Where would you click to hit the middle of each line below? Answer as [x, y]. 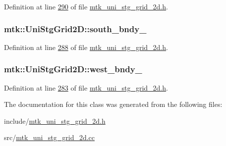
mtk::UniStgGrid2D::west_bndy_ [73, 69]
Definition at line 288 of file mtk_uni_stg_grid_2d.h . [86, 47]
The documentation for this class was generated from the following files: [113, 104]
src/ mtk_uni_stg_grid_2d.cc [50, 137]
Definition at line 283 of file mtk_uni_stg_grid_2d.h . [86, 87]
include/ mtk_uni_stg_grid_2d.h [55, 121]
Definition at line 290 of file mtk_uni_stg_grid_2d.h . [86, 6]
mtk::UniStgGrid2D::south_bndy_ [75, 28]
